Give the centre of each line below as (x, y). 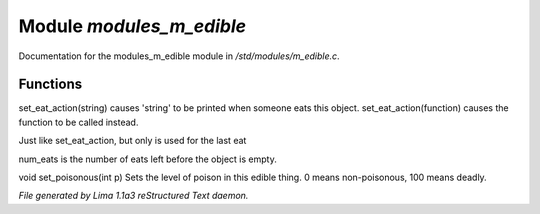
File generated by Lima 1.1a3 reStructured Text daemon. (133, 196)
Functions (50, 84)
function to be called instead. (78, 122)
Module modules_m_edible (132, 26)
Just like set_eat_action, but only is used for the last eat (132, 141)
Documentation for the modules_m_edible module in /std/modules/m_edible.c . (179, 56)
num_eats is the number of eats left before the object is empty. (147, 159)
